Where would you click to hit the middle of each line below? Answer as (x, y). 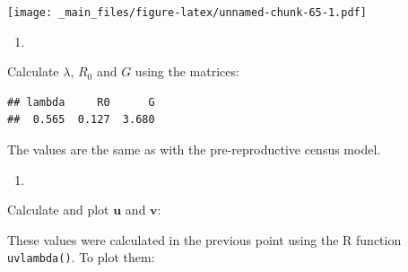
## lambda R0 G (81, 102)
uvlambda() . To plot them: (81, 257)
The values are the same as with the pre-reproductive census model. (194, 149)
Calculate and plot (58, 210)
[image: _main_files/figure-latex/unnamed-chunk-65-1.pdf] (187, 13)
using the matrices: (187, 71)
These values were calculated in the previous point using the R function (204, 239)
